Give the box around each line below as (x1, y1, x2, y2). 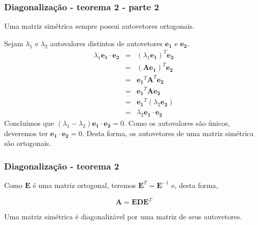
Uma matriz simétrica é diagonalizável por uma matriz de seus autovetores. (4, 211, 242, 222)
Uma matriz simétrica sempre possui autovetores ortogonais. (4, 21, 195, 31)
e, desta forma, (171, 179, 218, 190)
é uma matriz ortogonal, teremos (32, 179, 136, 190)
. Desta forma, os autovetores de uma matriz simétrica (82, 127, 254, 138)
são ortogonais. (4, 138, 51, 148)
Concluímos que (4, 117, 54, 128)
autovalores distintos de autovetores (50, 38, 163, 48)
